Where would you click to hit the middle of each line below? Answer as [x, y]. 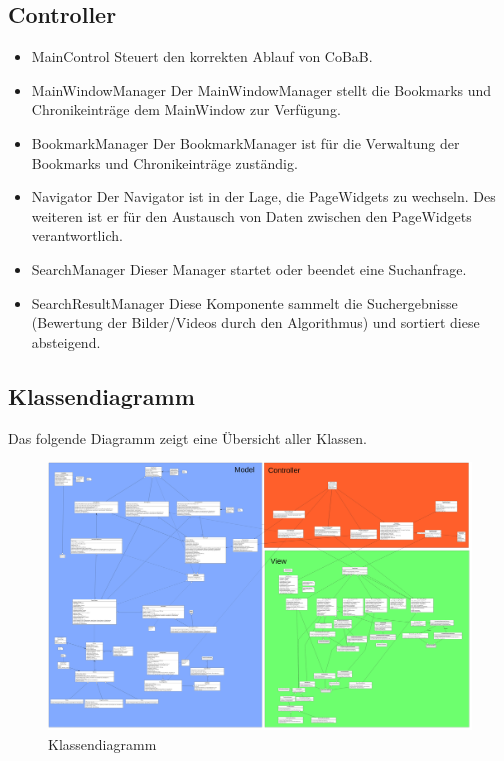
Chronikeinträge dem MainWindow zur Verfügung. [186, 109]
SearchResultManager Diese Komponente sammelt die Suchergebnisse [244, 302]
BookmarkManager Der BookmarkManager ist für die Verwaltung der [245, 142]
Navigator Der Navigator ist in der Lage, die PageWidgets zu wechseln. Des [263, 196]
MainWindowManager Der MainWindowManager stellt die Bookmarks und [261, 89]
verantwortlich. [77, 235]
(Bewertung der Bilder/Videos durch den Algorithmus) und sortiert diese [255, 322]
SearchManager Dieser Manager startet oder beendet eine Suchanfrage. [249, 268]
